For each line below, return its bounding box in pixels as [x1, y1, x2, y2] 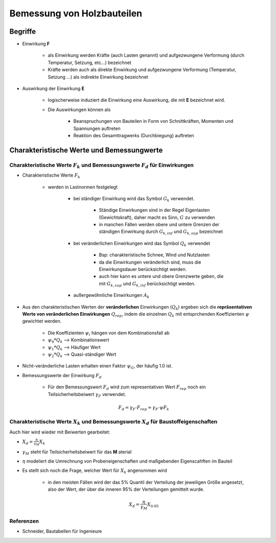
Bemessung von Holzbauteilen [9, 8, 143, 19]
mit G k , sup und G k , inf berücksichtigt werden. [99, 280, 196, 288]
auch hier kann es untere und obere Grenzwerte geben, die [99, 273, 224, 279]
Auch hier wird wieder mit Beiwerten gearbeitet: [9, 429, 110, 435]
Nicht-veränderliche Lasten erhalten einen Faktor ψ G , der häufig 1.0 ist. [22, 363, 173, 371]
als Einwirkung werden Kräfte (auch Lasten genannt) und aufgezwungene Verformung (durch [48, 52, 245, 58]
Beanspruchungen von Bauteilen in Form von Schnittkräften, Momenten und [73, 118, 234, 124]
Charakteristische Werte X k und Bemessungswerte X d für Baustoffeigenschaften [9, 418, 218, 426]
